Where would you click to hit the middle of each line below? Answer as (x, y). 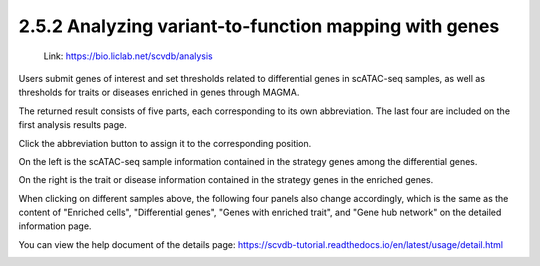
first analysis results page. (72, 125)
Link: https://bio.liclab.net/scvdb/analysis (128, 56)
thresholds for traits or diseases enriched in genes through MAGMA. (159, 92)
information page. (55, 226)
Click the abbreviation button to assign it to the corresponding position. (165, 143)
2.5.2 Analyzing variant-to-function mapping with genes (259, 26)
